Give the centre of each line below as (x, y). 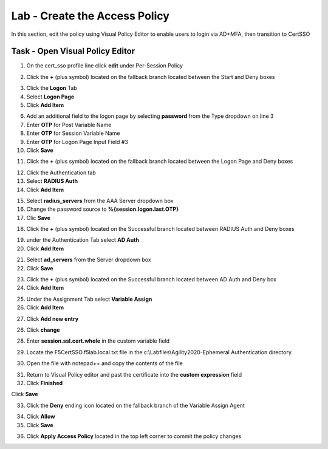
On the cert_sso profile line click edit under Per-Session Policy (105, 66)
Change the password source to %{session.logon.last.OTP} (103, 209)
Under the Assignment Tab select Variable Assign (89, 299)
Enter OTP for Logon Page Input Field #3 (77, 142)
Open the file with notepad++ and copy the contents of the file (105, 363)
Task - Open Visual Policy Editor (73, 51)
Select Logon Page (50, 97)
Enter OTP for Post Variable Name (69, 125)
